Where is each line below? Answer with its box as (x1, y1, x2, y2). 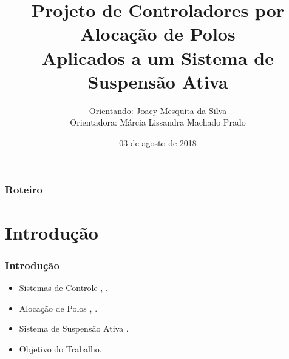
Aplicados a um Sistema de (42, 45, 274, 70)
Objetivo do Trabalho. (19, 342, 102, 355)
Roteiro (5, 182, 42, 197)
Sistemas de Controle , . (19, 281, 108, 294)
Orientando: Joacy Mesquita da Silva (89, 104, 227, 116)
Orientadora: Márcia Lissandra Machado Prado (70, 116, 246, 129)
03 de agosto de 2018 (119, 136, 197, 149)
